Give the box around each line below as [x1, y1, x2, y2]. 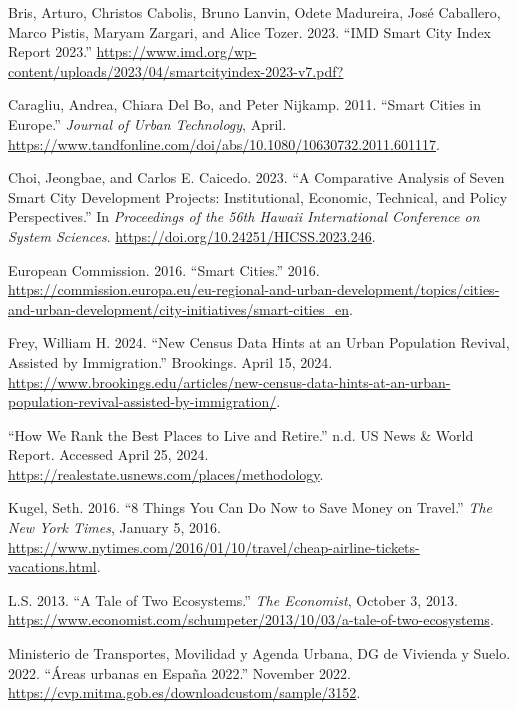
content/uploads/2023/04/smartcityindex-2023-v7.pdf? [8, 60, 344, 81]
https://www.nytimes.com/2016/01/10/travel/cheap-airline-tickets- [8, 536, 420, 557]
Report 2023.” [8, 41, 92, 62]
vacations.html [8, 556, 97, 577]
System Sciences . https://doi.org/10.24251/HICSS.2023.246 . [8, 225, 376, 246]
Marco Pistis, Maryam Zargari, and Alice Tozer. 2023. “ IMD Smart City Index [8, 21, 492, 42]
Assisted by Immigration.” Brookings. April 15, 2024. [8, 351, 333, 372]
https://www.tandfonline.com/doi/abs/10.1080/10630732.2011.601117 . [8, 133, 440, 154]
